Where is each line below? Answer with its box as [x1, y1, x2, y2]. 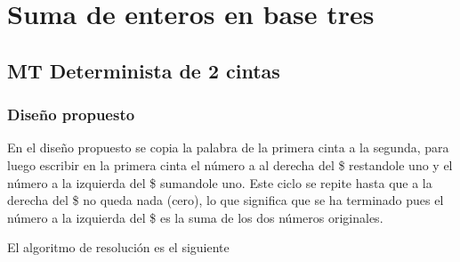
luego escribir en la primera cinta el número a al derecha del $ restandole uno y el [7, 155, 453, 174]
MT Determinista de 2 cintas [7, 56, 280, 84]
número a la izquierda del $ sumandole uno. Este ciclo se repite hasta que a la [7, 173, 432, 192]
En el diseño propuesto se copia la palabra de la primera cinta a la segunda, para [7, 138, 449, 157]
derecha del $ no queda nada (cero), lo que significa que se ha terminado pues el [7, 191, 444, 209]
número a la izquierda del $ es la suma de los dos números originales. [7, 208, 383, 226]
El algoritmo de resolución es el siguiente [7, 238, 230, 257]
